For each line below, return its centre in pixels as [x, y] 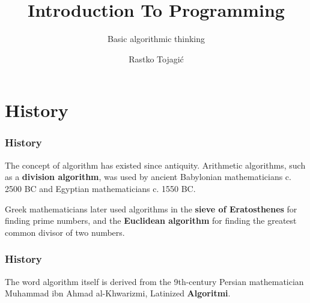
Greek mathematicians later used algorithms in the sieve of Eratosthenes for [151, 208]
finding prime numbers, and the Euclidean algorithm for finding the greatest [151, 220]
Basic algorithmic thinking [156, 39]
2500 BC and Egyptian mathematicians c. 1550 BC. [100, 188]
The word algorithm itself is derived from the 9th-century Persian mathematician [154, 281]
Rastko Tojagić [156, 58]
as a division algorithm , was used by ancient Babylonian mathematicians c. [148, 177]
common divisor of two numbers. [65, 232]
